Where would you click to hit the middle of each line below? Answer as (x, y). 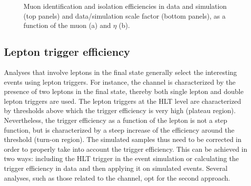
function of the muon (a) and (67, 25)
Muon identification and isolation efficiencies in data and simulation (125, 6)
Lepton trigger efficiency (67, 52)
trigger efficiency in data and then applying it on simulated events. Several (116, 168)
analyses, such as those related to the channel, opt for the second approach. (117, 177)
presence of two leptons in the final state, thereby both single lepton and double (124, 91)
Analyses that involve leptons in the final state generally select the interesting (121, 72)
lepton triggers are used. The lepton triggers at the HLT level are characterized (123, 101)
